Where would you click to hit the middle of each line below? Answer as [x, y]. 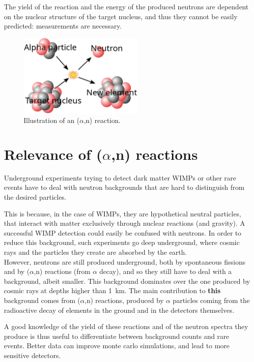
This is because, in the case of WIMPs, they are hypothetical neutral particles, [123, 213]
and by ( [17, 271]
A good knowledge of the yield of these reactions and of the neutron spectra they [126, 326]
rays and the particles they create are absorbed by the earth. [96, 252]
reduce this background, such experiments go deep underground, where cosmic [122, 242]
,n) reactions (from [62, 271]
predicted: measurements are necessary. [63, 26]
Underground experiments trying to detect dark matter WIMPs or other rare [120, 177]
